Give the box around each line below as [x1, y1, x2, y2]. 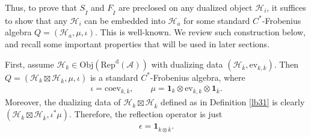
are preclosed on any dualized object [118, 1, 253, 13]
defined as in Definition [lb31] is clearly [161, 96, 305, 108]
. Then [274, 57, 299, 70]
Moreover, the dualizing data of [5, 96, 121, 108]
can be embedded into [84, 14, 165, 26]
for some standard [183, 14, 250, 26]
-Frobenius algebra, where [150, 71, 245, 83]
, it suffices [266, 1, 306, 13]
